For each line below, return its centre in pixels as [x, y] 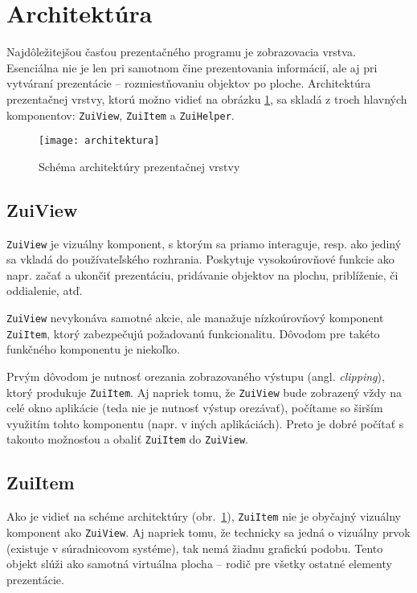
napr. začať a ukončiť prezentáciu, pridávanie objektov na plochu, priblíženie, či [202, 274]
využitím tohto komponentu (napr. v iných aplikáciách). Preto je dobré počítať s [205, 423]
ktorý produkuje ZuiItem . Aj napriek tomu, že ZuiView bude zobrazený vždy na [204, 392]
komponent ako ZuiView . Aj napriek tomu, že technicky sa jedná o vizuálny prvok [208, 532]
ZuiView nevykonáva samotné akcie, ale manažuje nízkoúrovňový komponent [195, 318]
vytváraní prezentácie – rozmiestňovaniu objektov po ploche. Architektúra [189, 83]
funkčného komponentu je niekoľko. [93, 349]
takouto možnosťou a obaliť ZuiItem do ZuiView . [128, 439]
